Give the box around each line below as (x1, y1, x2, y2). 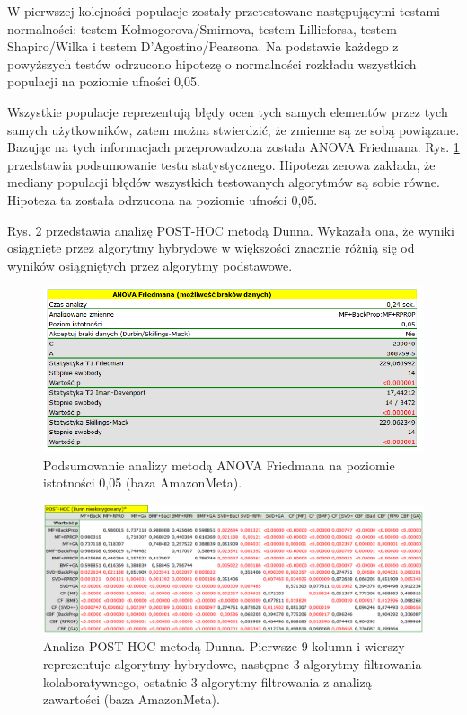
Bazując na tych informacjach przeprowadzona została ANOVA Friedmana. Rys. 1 (7, 138, 460, 156)
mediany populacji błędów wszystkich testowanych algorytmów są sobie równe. (7, 173, 440, 192)
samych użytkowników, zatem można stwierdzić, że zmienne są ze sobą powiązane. (7, 120, 460, 139)
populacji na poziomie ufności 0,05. (7, 72, 200, 91)
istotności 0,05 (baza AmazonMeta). (43, 473, 242, 492)
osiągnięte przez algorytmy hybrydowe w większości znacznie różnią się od (7, 238, 415, 257)
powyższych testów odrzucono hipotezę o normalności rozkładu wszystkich (7, 54, 417, 73)
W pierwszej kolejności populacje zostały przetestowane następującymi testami (7, 2, 440, 20)
